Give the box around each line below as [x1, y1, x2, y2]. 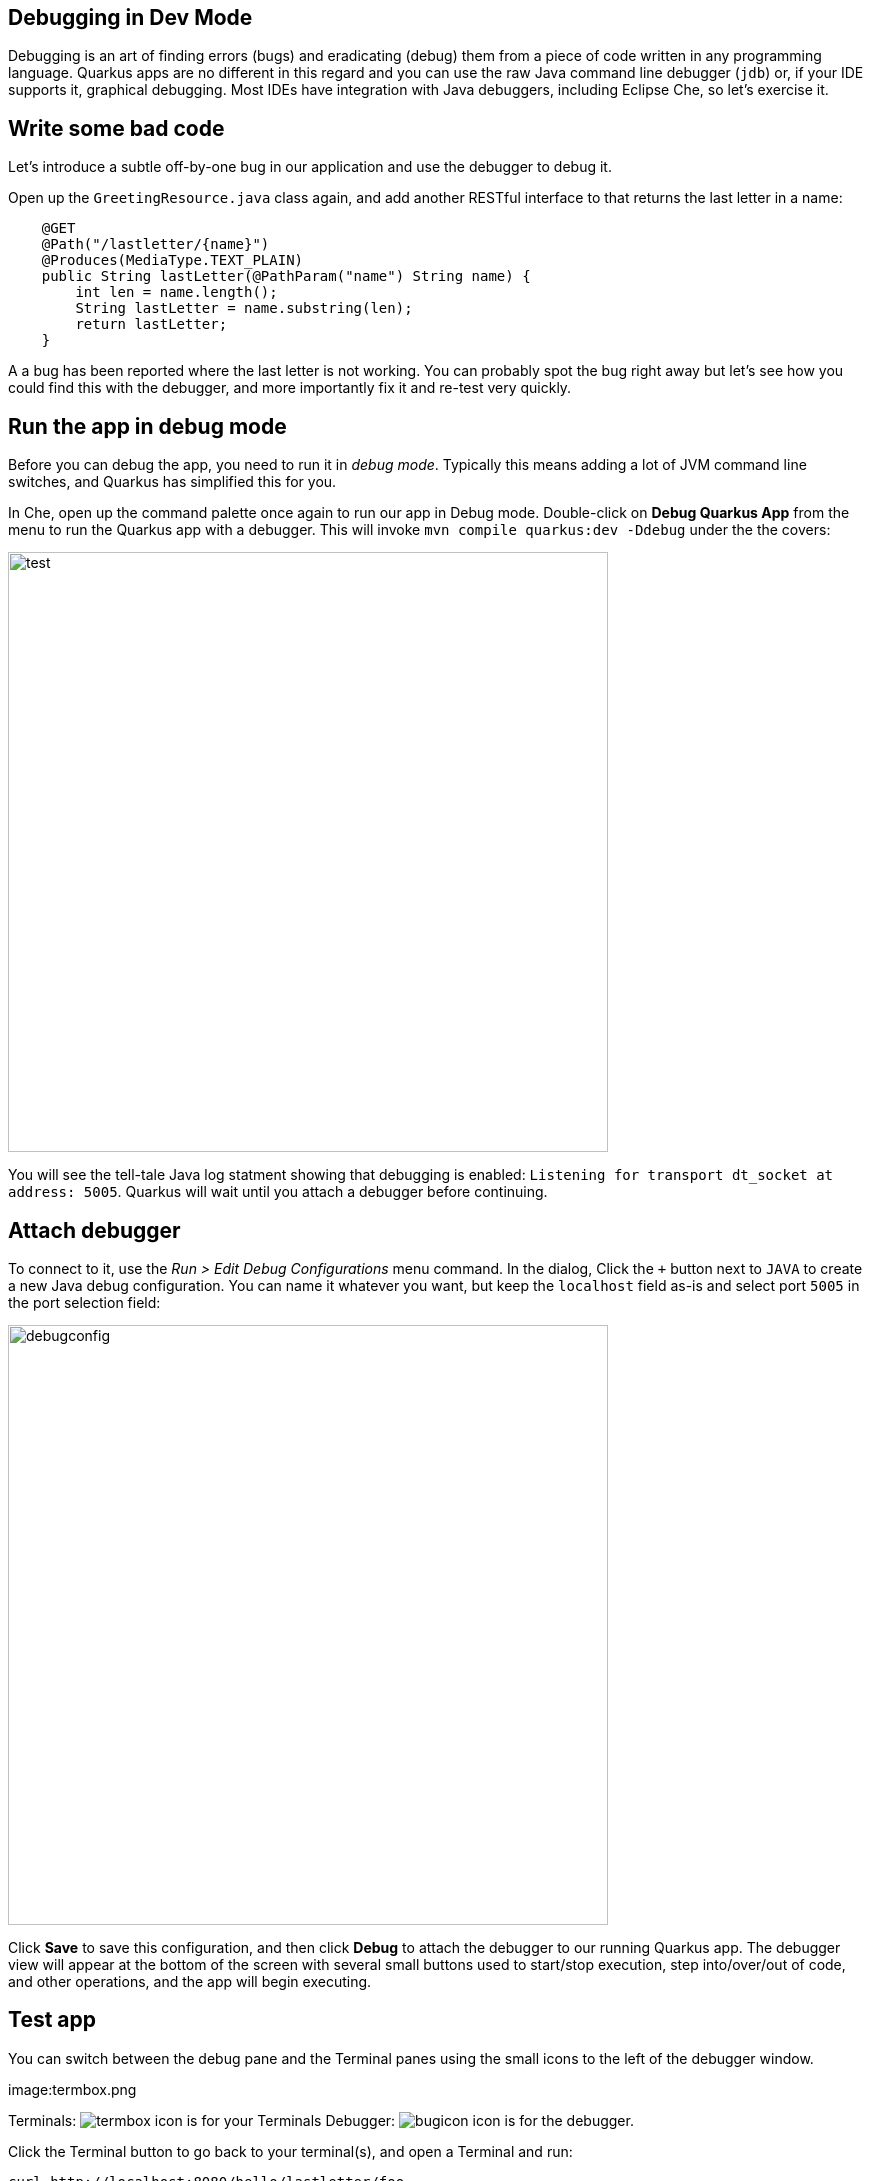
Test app [8, 2007, 96, 2033]
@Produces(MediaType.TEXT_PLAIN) [41, 252, 304, 269]
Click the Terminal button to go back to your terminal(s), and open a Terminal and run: [8, 2142, 573, 2160]
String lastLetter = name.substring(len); [75, 300, 413, 317]
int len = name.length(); [75, 284, 278, 301]
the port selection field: [8, 1293, 161, 1311]
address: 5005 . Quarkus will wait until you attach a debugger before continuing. [8, 1183, 548, 1201]
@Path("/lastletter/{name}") [41, 236, 270, 253]
